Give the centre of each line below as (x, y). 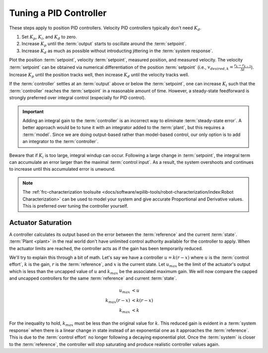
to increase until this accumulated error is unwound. (62, 169)
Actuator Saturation (40, 223)
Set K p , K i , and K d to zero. (49, 37)
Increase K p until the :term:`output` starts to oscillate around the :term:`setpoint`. (104, 44)
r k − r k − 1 (243, 65)
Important (33, 111)
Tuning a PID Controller (58, 13)
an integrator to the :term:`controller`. (61, 141)
